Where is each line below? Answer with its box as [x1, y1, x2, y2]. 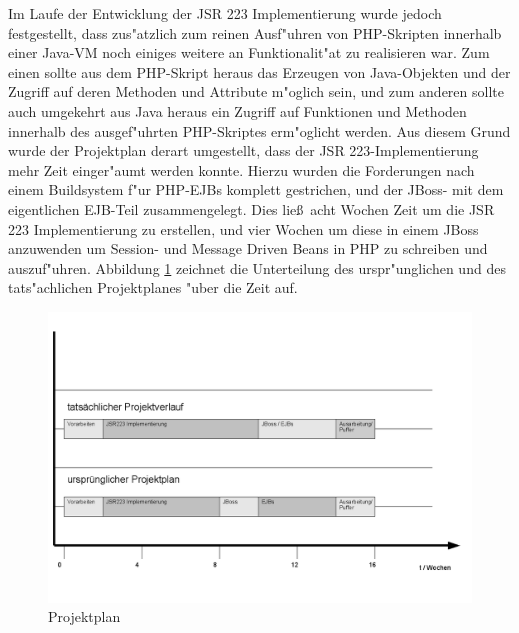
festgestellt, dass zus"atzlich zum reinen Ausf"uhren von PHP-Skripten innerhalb [8, 22, 502, 43]
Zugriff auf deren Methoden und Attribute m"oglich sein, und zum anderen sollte [8, 81, 504, 102]
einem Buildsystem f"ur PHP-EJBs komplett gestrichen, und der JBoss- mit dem [8, 179, 504, 200]
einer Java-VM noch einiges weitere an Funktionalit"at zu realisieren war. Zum [8, 42, 490, 63]
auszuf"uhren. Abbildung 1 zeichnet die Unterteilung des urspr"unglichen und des [8, 257, 506, 278]
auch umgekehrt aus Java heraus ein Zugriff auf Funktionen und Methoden [8, 100, 467, 121]
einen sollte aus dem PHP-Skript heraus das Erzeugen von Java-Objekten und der [8, 61, 511, 82]
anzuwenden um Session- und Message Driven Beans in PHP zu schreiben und [8, 238, 488, 259]
